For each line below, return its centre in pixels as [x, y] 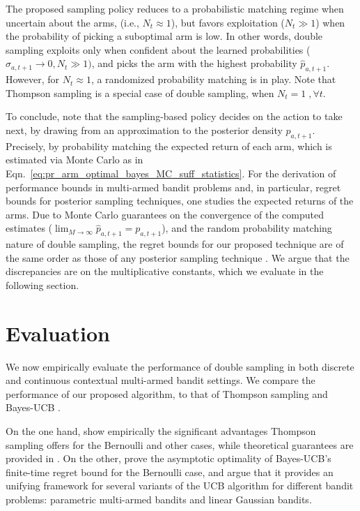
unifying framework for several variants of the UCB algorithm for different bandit [180, 486]
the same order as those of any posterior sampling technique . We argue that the [178, 257]
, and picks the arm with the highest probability [194, 63]
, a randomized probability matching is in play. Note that [213, 79]
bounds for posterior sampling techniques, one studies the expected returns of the [180, 201]
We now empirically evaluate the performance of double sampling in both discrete [180, 366]
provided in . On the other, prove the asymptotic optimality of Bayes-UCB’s [169, 458]
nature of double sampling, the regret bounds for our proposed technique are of [175, 244]
